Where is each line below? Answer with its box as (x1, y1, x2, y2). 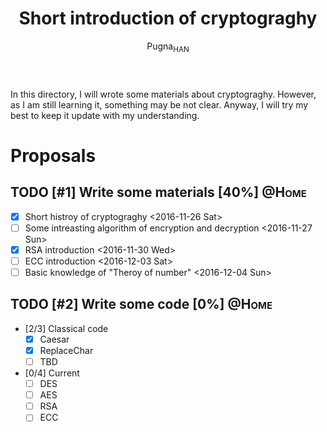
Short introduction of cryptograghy (18, 7, 318, 30)
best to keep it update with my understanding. (10, 109, 200, 121)
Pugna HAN (146, 40, 190, 54)
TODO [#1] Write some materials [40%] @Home (10, 184, 307, 201)
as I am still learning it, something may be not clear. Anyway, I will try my (10, 98, 309, 111)
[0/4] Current (24, 367, 80, 379)
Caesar (39, 333, 70, 345)
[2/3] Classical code (24, 322, 109, 334)
